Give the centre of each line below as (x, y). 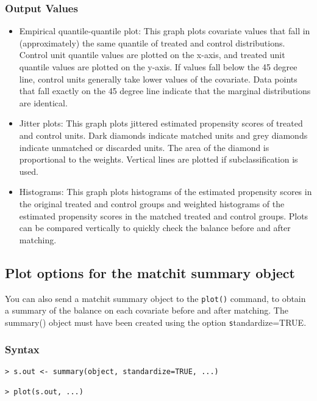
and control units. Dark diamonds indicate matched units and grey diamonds (163, 135)
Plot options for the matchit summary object (150, 272)
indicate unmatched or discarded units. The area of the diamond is (144, 147)
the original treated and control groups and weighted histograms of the (152, 203)
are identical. (43, 102)
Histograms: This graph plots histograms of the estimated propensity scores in (166, 192)
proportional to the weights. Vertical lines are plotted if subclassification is (158, 159)
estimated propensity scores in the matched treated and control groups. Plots (164, 215)
